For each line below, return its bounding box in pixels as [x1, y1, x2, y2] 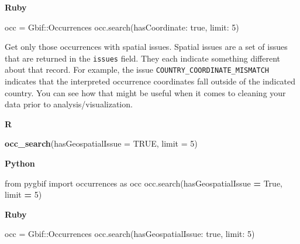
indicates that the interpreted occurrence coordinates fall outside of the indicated [5, 75, 296, 87]
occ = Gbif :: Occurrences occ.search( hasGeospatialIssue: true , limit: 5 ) [5, 228, 255, 240]
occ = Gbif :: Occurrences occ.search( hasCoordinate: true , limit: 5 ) [5, 21, 239, 33]
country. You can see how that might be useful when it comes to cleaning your [5, 86, 286, 99]
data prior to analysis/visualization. [5, 98, 133, 110]
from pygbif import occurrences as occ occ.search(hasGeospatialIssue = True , [5, 177, 283, 189]
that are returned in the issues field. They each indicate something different [5, 52, 280, 64]
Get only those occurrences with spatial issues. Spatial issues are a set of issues [5, 40, 288, 53]
